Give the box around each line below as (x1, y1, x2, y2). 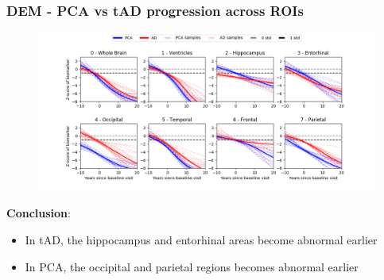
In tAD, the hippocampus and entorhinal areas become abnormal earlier (25, 231, 378, 247)
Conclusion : (6, 205, 71, 221)
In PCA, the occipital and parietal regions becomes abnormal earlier (25, 258, 359, 274)
